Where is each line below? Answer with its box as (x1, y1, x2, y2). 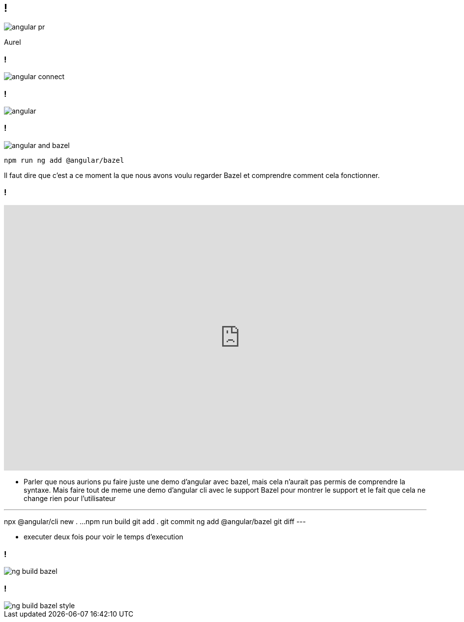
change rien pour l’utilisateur (24, 494, 116, 503)
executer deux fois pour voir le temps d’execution (24, 533, 183, 541)
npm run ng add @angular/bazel (4, 156, 124, 164)
